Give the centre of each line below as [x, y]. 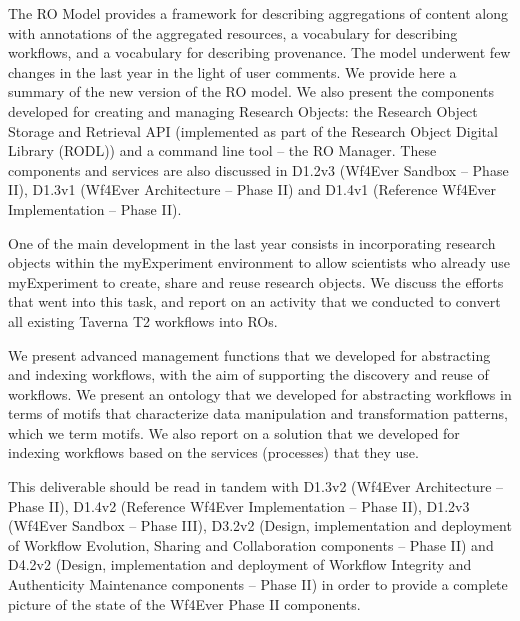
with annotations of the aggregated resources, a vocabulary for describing [233, 32]
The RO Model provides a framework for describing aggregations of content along [258, 13]
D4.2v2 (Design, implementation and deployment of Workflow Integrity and [240, 564]
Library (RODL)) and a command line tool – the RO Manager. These [222, 150]
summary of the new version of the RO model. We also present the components [251, 91]
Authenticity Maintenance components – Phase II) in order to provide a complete [258, 584]
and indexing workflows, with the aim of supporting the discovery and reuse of [248, 374]
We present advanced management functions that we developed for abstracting [249, 354]
